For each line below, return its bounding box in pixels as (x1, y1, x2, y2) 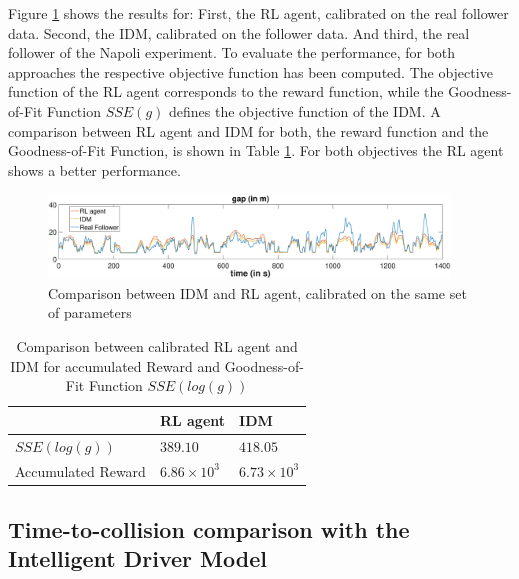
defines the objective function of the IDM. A (168, 100, 441, 121)
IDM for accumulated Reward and (10, 355, 221, 376)
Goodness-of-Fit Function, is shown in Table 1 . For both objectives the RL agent (8, 140, 504, 161)
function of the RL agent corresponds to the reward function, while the (8, 81, 444, 102)
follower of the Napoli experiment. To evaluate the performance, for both (8, 42, 456, 63)
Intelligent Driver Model (8, 543, 267, 574)
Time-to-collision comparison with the (8, 514, 410, 545)
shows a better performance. (8, 159, 181, 180)
